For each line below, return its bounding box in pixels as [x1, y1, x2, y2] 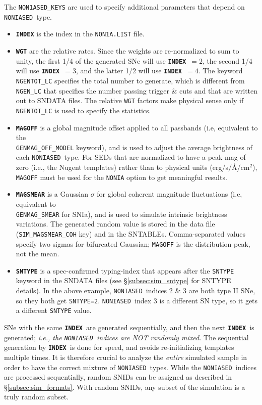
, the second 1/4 [202, 55, 252, 66]
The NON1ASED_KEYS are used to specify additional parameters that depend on [4, 2, 245, 12]
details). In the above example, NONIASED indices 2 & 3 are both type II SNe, [16, 285, 255, 296]
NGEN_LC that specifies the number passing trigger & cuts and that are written [16, 85, 258, 96]
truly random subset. [4, 391, 69, 402]
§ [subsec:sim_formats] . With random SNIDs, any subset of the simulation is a [4, 381, 245, 392]
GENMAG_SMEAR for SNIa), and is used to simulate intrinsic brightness [16, 208, 227, 219]
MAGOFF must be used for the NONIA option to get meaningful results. [16, 171, 227, 182]
